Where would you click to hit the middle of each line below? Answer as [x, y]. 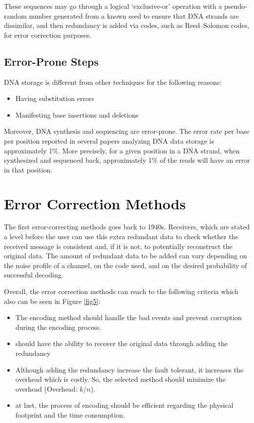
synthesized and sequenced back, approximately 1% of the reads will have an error [127, 160]
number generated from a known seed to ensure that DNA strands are [134, 15]
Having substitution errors [55, 98]
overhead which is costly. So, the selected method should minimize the [120, 379]
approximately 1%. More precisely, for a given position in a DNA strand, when [122, 150]
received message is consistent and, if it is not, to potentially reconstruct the [118, 246]
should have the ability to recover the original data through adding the [122, 343]
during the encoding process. [58, 327]
